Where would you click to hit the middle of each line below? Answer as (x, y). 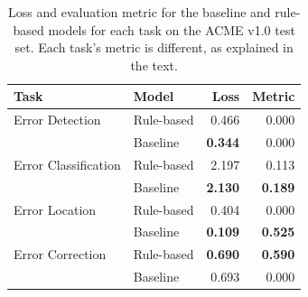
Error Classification (67, 164)
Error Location (55, 209)
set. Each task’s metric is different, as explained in (154, 47)
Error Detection (57, 120)
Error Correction (60, 254)
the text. (154, 65)
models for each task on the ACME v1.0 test (172, 29)
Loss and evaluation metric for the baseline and (140, 12)
